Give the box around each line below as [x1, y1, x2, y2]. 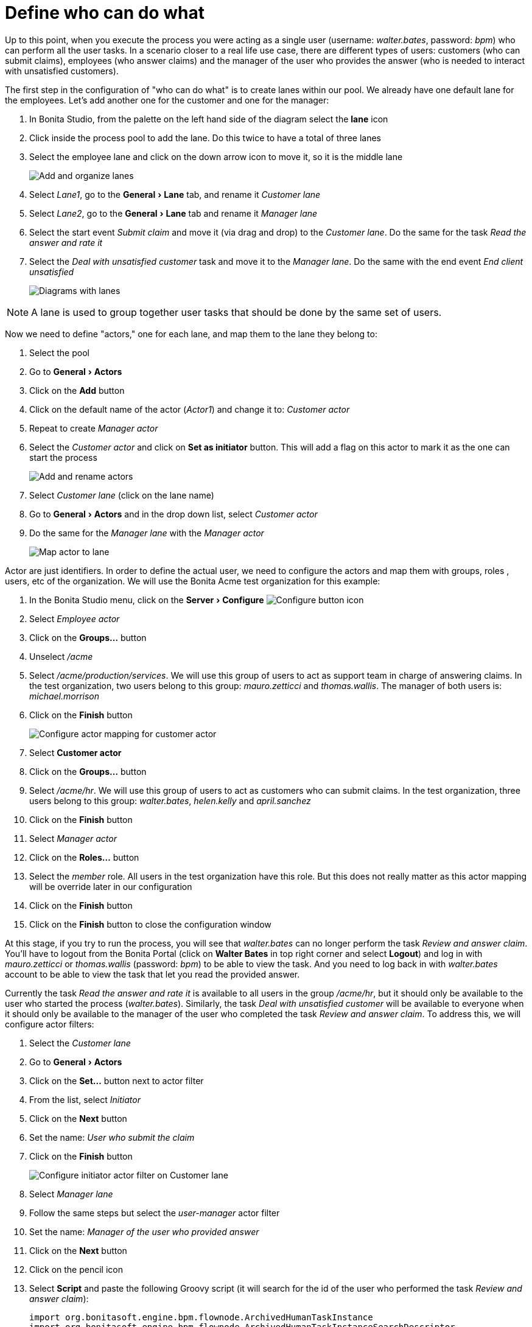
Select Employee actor [29, 613, 120, 624]
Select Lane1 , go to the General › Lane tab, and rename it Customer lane [29, 189, 321, 200]
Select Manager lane [29, 1188, 113, 1199]
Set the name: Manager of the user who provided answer [29, 1226, 259, 1237]
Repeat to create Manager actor [29, 422, 158, 433]
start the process [29, 452, 97, 463]
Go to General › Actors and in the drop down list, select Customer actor [29, 508, 318, 519]
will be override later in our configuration [29, 881, 192, 892]
